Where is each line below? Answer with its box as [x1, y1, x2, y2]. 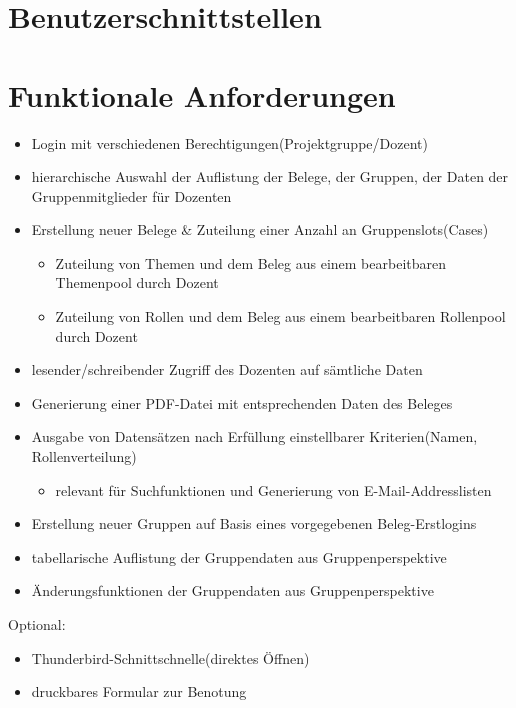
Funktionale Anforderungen [8, 74, 396, 115]
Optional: [8, 614, 66, 634]
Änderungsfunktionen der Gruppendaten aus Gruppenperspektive [31, 580, 434, 601]
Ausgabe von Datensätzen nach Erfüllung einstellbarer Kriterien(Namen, [31, 426, 478, 447]
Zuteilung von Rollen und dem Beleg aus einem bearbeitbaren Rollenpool [55, 306, 506, 327]
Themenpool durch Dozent [55, 272, 219, 293]
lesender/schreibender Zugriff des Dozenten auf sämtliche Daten [31, 359, 423, 380]
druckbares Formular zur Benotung [31, 681, 247, 702]
